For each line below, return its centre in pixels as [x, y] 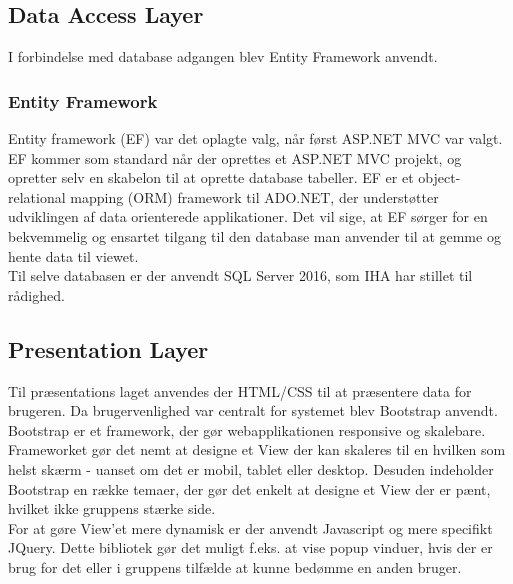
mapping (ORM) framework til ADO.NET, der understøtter [254, 196]
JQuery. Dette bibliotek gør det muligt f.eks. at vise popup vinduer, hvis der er [250, 547]
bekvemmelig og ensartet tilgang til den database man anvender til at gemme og [254, 235]
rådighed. [36, 294]
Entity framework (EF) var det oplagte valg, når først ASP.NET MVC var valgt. [255, 138]
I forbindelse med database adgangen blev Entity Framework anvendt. [223, 56]
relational [37, 196]
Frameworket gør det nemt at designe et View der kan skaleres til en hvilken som [257, 449]
